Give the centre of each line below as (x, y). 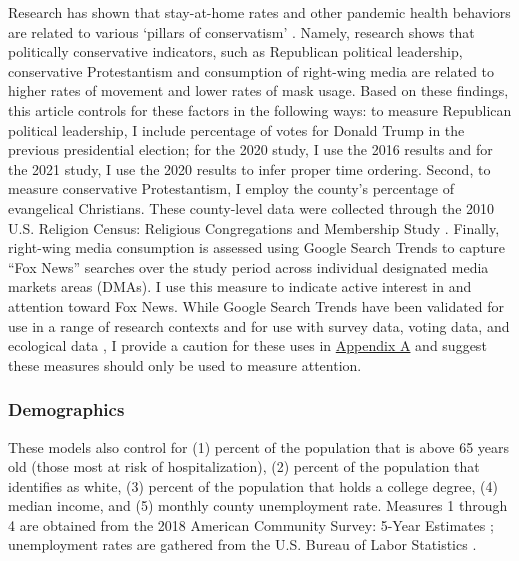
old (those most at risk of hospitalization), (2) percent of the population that (244, 466)
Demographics (66, 409)
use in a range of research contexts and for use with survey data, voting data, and (259, 325)
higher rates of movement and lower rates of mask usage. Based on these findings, (258, 90)
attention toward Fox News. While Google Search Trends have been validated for (256, 305)
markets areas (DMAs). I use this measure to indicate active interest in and (240, 286)
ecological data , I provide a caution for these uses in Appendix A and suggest (247, 345)
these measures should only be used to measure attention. (185, 364)
